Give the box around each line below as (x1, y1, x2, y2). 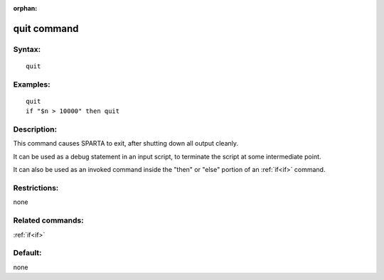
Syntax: (13, 44, 41, 54)
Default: (13, 248, 42, 258)
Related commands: (13, 215, 85, 225)
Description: (13, 124, 57, 134)
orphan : (13, 4, 38, 12)
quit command (13, 22, 79, 35)
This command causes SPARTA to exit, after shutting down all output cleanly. (13, 139, 238, 148)
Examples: (13, 79, 50, 89)
